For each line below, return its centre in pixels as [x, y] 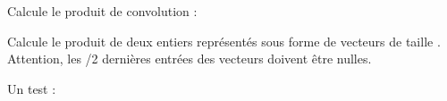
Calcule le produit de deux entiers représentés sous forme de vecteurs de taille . [224, 41]
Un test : [32, 88]
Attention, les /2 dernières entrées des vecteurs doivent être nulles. [190, 59]
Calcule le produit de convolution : [102, 11]
